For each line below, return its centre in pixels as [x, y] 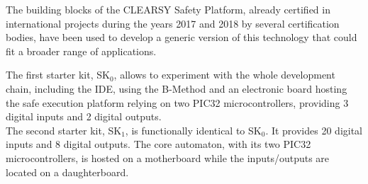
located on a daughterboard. [67, 172]
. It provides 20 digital [314, 130]
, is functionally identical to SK [193, 130]
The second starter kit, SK [64, 130]
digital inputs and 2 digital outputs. [84, 116]
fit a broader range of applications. [81, 51]
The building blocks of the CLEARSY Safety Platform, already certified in [168, 9]
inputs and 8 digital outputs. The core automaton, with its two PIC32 [158, 144]
